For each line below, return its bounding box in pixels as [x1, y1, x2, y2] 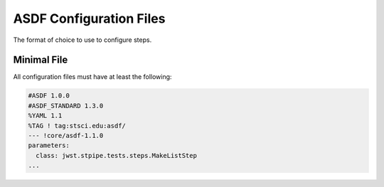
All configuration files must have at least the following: [13, 73, 172, 81]
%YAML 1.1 [28, 112, 63, 120]
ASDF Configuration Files [13, 11, 166, 26]
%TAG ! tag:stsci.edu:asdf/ [28, 122, 126, 129]
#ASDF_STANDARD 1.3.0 [28, 102, 104, 109]
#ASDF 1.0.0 [28, 92, 70, 100]
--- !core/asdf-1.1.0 [28, 132, 104, 139]
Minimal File [13, 54, 68, 66]
